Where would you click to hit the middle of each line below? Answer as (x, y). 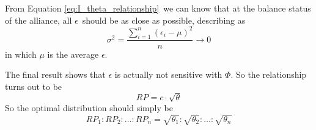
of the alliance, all (39, 20)
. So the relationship (269, 74)
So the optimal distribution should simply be (89, 107)
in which (21, 54)
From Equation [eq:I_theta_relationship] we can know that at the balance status (158, 8)
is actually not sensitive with (168, 74)
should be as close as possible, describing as (164, 20)
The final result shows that (55, 74)
